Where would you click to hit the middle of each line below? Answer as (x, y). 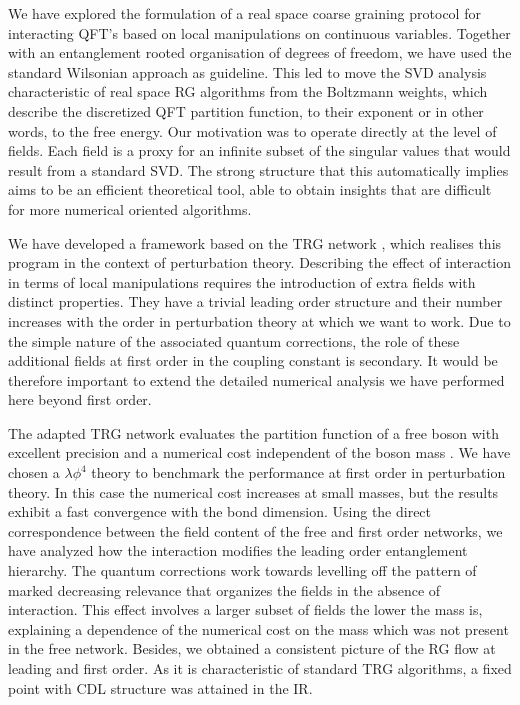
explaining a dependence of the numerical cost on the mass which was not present (258, 628)
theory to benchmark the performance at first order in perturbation (298, 472)
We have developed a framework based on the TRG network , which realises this (255, 242)
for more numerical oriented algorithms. (130, 208)
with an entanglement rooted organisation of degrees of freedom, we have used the (260, 52)
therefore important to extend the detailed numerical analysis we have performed (256, 379)
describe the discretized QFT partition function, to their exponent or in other (246, 110)
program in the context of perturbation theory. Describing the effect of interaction (260, 262)
